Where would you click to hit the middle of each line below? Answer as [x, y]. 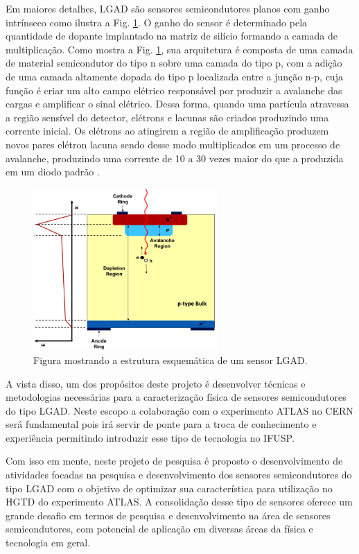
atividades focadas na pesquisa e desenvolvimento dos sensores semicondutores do [179, 475]
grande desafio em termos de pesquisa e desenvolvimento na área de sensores [168, 515]
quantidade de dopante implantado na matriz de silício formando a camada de [172, 36]
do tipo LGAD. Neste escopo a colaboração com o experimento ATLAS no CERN [179, 410]
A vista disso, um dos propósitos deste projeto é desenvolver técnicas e [156, 383]
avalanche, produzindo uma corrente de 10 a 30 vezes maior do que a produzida [175, 158]
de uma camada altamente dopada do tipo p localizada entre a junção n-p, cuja [174, 76]
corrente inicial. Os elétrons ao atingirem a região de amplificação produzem [167, 131]
